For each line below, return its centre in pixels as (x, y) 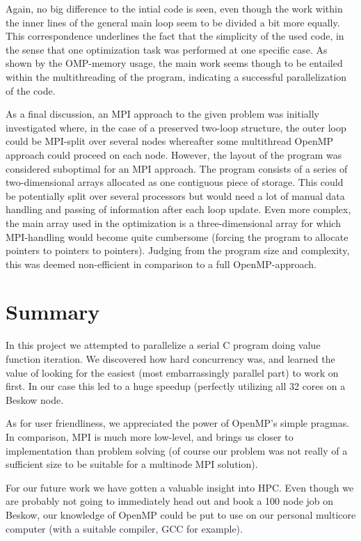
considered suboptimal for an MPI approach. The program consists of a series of (177, 168)
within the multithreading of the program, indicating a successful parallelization (176, 76)
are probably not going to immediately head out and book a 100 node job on (170, 501)
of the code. (31, 90)
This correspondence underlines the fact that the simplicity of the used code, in (175, 36)
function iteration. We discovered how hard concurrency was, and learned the (170, 359)
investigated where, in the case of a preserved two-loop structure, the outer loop (176, 127)
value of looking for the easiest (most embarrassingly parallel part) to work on (172, 372)
